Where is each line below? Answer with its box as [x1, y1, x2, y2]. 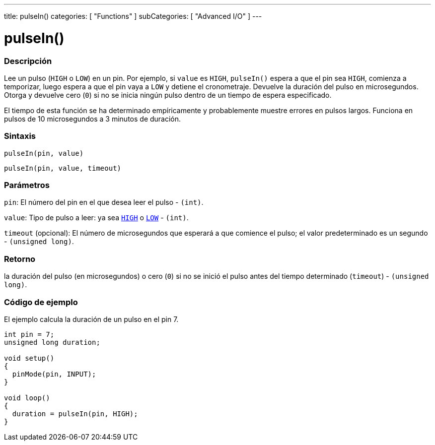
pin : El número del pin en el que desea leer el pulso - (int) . [4, 198, 204, 207]
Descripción [4, 56, 52, 66]
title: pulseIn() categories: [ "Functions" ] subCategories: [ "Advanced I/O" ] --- [4, 12, 262, 20]
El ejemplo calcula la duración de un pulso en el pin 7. [4, 315, 179, 323]
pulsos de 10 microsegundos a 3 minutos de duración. [4, 114, 181, 123]
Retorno [4, 254, 36, 264]
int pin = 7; [4, 330, 55, 338]
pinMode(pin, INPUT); [12, 370, 96, 378]
